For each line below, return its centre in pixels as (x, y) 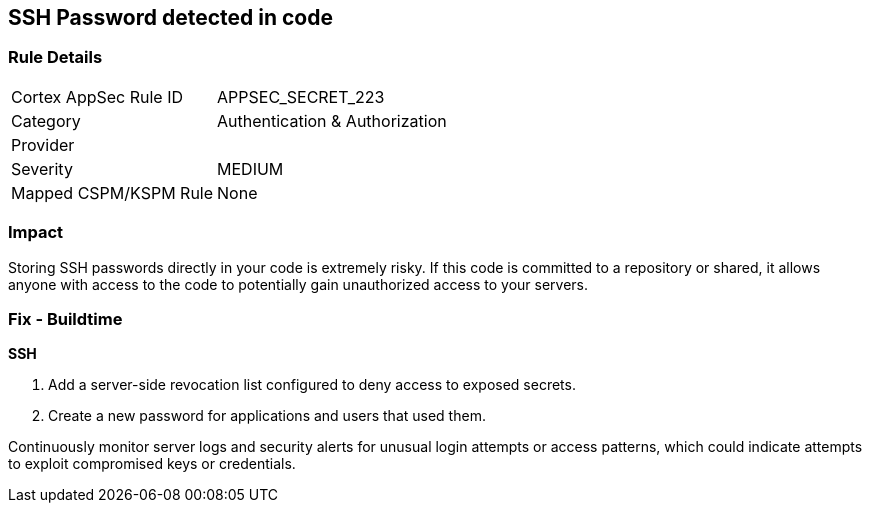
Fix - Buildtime (65, 318)
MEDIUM (250, 168)
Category (46, 120)
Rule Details (55, 57)
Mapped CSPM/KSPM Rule (112, 192)
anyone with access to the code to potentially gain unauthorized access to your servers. (298, 284)
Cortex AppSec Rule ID (97, 96)
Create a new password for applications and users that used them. (267, 416)
